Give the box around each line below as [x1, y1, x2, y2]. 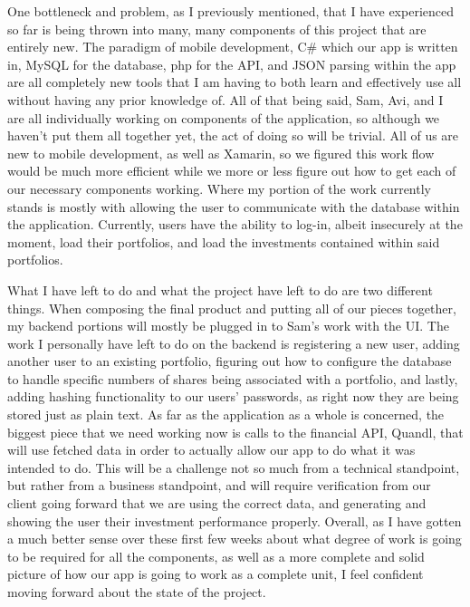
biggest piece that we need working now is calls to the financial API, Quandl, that [7, 422, 464, 441]
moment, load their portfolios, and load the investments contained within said [7, 232, 440, 251]
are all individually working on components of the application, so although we [7, 108, 440, 127]
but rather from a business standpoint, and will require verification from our [7, 476, 431, 495]
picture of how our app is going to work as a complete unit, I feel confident [7, 564, 424, 583]
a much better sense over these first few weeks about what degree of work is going [7, 529, 462, 548]
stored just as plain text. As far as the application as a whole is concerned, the [7, 405, 445, 424]
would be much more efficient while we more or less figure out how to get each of [7, 161, 456, 180]
